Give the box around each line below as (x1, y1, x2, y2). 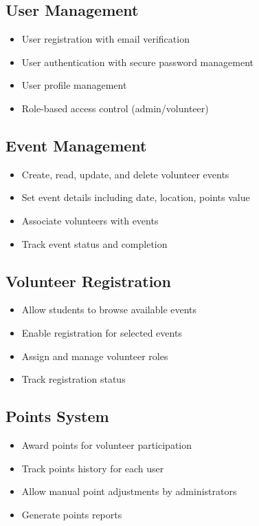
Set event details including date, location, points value (21, 190, 250, 204)
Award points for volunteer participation (21, 437, 192, 452)
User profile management (21, 78, 127, 92)
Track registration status (21, 372, 126, 386)
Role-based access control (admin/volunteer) (21, 101, 209, 115)
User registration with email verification (21, 32, 190, 46)
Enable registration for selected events (21, 325, 182, 339)
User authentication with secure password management (21, 54, 254, 69)
